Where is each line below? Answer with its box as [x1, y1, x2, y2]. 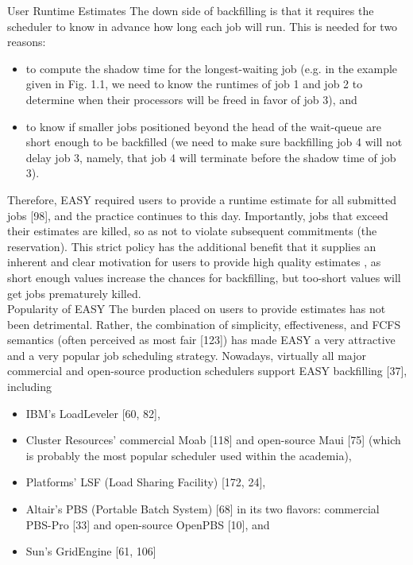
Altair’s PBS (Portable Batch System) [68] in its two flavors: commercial [25, 501, 380, 517]
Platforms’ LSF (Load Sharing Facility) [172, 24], [25, 474, 266, 490]
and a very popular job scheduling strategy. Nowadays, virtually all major [7, 346, 366, 363]
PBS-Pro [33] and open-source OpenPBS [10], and [25, 516, 270, 532]
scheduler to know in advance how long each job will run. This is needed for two [7, 17, 398, 34]
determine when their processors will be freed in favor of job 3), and [25, 91, 357, 107]
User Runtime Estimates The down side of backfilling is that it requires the [7, 2, 374, 18]
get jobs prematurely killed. [7, 284, 141, 301]
